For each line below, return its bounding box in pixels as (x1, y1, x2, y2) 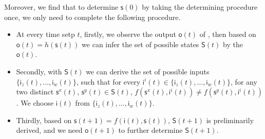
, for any (231, 76, 257, 87)
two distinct (16, 86, 54, 97)
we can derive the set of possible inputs (86, 66, 210, 76)
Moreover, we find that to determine (4, 2, 119, 12)
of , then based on (199, 29, 256, 39)
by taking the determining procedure (142, 2, 258, 12)
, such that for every (76, 76, 141, 87)
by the (223, 38, 243, 49)
